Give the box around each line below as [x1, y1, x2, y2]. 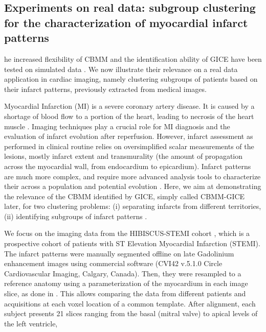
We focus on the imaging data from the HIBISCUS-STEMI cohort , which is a [4, 228, 250, 239]
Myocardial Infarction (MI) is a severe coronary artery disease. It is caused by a [4, 101, 255, 111]
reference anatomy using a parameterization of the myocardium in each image [4, 278, 248, 289]
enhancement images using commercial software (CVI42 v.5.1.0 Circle [4, 258, 223, 269]
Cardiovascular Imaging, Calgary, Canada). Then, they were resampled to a [4, 268, 241, 278]
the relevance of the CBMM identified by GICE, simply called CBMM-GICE [4, 191, 245, 201]
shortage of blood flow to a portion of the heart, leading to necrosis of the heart [4, 110, 254, 121]
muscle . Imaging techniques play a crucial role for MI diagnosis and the [4, 121, 230, 131]
